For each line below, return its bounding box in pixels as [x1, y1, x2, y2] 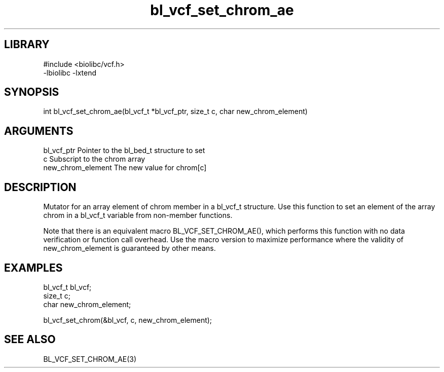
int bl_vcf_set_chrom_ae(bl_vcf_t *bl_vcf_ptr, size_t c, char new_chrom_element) [43, 107, 308, 116]
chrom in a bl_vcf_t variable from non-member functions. [43, 211, 233, 220]
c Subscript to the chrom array [43, 155, 145, 164]
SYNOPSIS [4, 86, 59, 99]
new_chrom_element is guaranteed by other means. [43, 244, 216, 253]
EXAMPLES [4, 261, 63, 274]
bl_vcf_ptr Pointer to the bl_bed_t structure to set [43, 146, 205, 155]
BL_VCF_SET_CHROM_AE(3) [43, 354, 137, 363]
